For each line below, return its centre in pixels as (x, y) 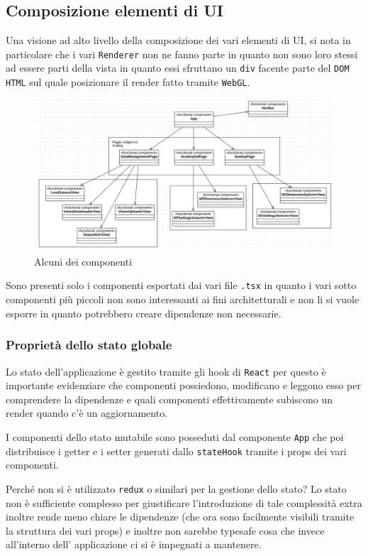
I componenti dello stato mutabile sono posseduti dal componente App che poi (175, 436)
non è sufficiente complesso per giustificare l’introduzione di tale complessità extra (184, 502)
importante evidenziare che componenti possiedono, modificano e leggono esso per (183, 385)
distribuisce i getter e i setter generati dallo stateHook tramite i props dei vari (176, 451)
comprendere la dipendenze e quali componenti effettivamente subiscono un (169, 399)
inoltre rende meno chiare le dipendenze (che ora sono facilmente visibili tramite (180, 517)
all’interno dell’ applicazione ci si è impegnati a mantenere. (134, 544)
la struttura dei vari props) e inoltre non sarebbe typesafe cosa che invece (165, 530)
